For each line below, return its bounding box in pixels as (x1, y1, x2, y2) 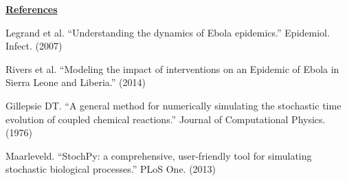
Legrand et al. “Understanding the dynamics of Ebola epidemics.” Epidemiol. (5, 25, 330, 39)
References (5, 2, 58, 16)
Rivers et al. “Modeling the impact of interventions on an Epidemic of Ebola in (5, 61, 339, 76)
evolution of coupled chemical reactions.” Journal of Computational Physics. (5, 111, 326, 126)
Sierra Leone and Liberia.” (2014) (5, 75, 146, 89)
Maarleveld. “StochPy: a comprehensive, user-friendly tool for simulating (5, 148, 312, 162)
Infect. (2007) (5, 39, 63, 53)
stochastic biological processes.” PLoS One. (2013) (5, 162, 216, 176)
